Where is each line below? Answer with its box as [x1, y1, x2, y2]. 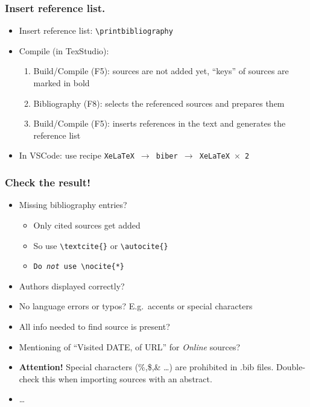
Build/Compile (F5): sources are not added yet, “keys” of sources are [33, 65, 289, 77]
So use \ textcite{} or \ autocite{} [33, 239, 168, 251]
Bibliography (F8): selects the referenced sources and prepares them [33, 96, 285, 109]
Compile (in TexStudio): [19, 44, 109, 57]
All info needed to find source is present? [19, 320, 170, 332]
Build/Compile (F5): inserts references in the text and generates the [33, 117, 286, 130]
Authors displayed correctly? [19, 279, 125, 292]
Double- [276, 361, 306, 373]
